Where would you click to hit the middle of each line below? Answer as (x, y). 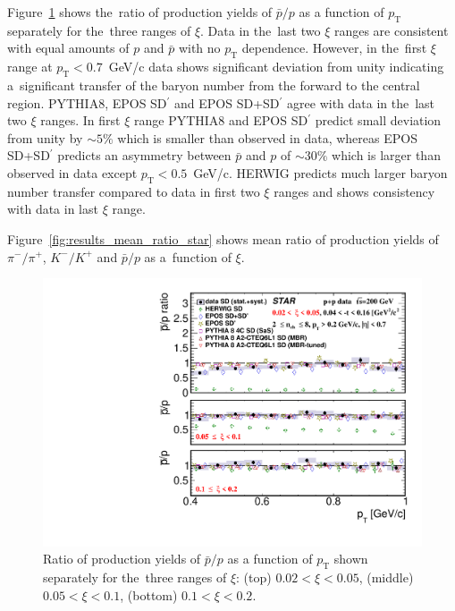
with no (199, 48)
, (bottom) (149, 594)
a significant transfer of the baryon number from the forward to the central (214, 85)
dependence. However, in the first (334, 48)
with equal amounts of (68, 48)
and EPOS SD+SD (227, 102)
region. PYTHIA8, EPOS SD (87, 102)
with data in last (53, 209)
